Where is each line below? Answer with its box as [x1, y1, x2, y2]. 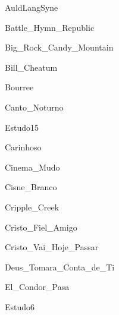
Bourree [5, 81, 34, 93]
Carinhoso [5, 141, 42, 153]
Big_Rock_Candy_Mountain [5, 41, 114, 53]
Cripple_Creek [5, 200, 59, 213]
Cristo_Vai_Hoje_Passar [5, 241, 99, 253]
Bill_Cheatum [5, 61, 58, 73]
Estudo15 [5, 121, 39, 133]
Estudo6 [5, 300, 35, 313]
